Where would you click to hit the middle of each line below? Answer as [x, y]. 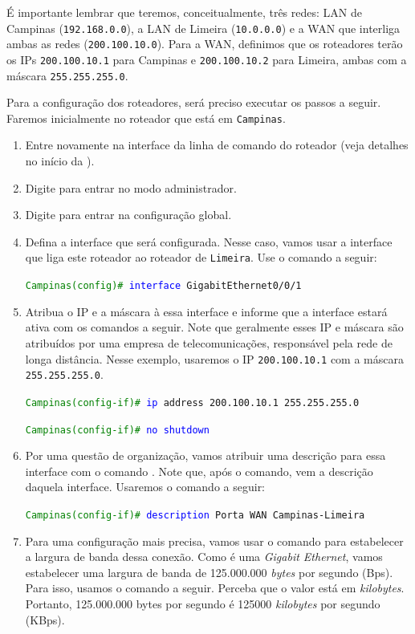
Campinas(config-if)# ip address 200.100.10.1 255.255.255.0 [192, 402]
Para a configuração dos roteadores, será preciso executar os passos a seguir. [194, 102]
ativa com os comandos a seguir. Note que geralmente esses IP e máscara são [214, 327]
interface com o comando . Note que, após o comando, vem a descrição [199, 471]
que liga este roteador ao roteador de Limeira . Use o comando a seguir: [201, 257]
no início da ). [60, 161]
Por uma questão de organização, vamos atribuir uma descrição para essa [205, 455]
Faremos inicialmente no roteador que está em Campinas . [146, 118]
